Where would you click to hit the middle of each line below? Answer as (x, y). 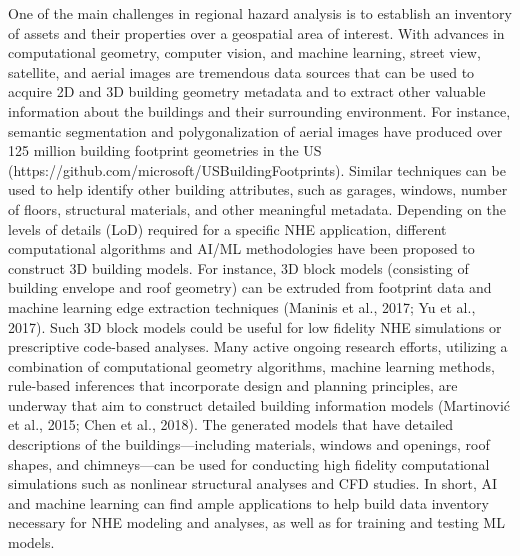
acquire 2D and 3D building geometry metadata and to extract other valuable (247, 91)
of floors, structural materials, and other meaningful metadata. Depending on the (257, 208)
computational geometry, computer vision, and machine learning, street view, (244, 52)
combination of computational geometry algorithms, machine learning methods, (251, 365)
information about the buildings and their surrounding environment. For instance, (259, 110)
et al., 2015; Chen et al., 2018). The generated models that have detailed (230, 424)
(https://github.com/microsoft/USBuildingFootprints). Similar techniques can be (257, 169)
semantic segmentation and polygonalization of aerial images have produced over (255, 130)
